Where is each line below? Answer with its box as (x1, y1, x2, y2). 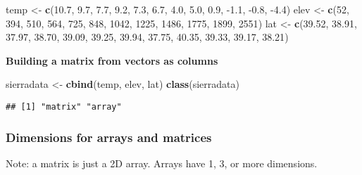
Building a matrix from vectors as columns (6, 53, 218, 67)
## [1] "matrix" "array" (6, 101, 122, 112)
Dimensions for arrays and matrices (6, 128, 212, 145)
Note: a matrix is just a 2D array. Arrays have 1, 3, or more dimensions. (6, 155, 318, 170)
